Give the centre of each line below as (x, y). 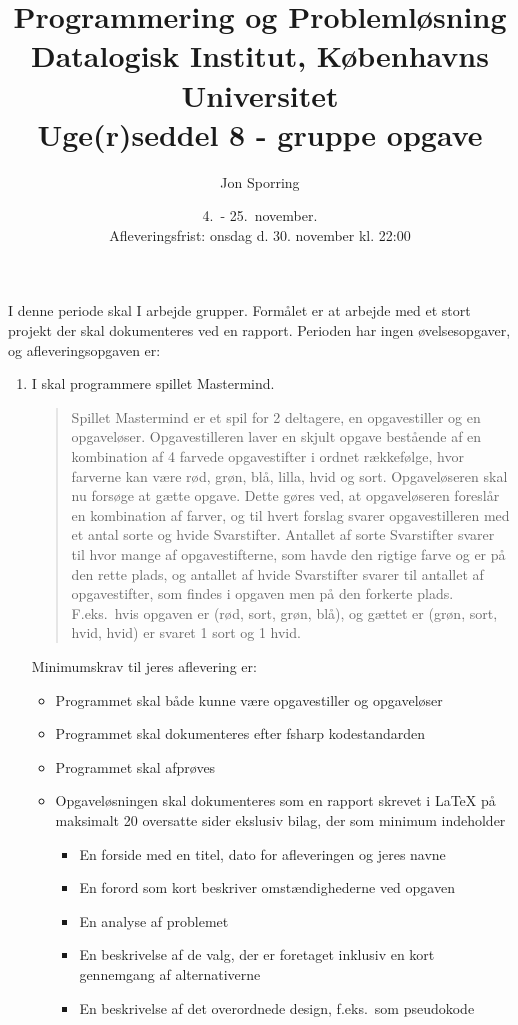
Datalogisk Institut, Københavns (260, 55)
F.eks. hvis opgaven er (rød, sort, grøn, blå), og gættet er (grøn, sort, (284, 612)
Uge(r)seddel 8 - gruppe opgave (260, 133)
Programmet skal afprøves (135, 766)
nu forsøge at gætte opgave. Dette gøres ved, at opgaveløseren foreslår (285, 495)
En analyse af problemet (154, 920)
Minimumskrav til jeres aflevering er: (144, 665)
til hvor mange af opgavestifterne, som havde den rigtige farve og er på (288, 554)
